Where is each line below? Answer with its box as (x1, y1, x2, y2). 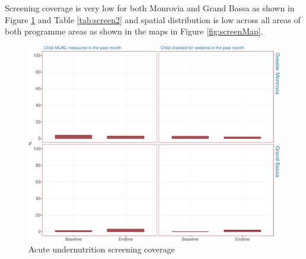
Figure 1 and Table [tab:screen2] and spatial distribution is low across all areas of (5, 13, 301, 26)
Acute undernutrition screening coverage (28, 243, 175, 255)
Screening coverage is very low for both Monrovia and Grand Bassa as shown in (5, 2, 295, 14)
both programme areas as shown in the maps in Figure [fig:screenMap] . (5, 25, 263, 37)
